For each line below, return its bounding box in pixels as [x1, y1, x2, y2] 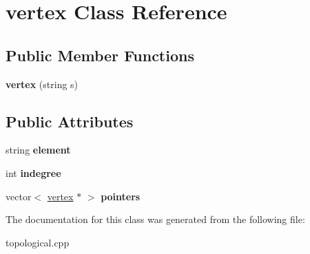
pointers [101, 189, 141, 203]
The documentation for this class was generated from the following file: [6, 212, 305, 226]
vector [6, 189, 32, 203]
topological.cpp [6, 235, 70, 249]
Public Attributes [6, 110, 134, 131]
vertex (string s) [6, 76, 79, 91]
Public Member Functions [6, 44, 194, 65]
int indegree [6, 165, 61, 180]
